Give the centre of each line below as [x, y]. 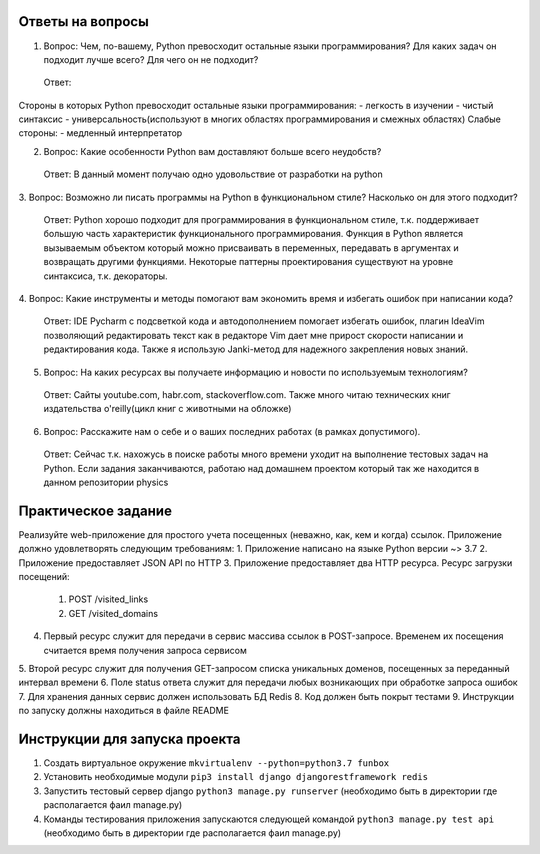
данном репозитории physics [106, 482]
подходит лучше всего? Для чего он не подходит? [151, 59]
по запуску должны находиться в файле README [124, 711]
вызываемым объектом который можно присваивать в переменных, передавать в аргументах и [251, 247]
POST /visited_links [108, 599]
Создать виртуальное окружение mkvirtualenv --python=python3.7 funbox [216, 763]
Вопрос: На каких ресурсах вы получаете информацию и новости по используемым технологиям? [256, 372]
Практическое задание [95, 510]
